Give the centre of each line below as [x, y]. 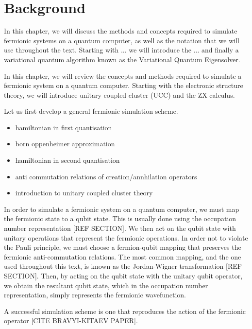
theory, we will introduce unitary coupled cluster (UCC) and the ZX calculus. [119, 95]
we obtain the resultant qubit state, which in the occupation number [106, 285]
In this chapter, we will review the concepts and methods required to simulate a [123, 76]
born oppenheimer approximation [65, 144]
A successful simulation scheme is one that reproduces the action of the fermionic [125, 311]
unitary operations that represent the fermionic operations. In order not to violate [126, 237]
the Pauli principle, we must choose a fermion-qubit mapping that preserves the [123, 247]
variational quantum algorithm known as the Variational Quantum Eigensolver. [122, 59]
